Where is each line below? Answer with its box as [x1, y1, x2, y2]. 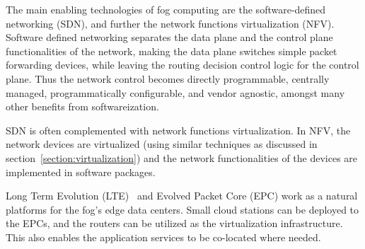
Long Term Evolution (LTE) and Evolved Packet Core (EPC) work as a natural [6, 188, 358, 203]
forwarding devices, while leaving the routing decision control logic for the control [6, 57, 359, 72]
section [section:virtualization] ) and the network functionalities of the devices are [6, 150, 358, 165]
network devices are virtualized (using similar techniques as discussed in [6, 137, 318, 151]
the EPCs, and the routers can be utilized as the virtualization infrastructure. [6, 216, 343, 231]
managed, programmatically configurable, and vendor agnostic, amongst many [6, 85, 345, 100]
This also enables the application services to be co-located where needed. [6, 229, 321, 244]
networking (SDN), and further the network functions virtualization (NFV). [6, 16, 335, 30]
